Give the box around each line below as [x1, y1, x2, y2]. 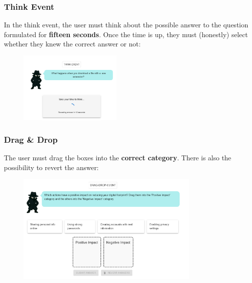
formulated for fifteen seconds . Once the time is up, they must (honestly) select [4, 29, 248, 39]
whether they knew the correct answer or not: [4, 39, 141, 49]
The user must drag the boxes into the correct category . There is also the [4, 152, 231, 163]
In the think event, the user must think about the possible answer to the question [4, 20, 249, 30]
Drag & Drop [4, 133, 58, 145]
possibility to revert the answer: [4, 162, 99, 172]
